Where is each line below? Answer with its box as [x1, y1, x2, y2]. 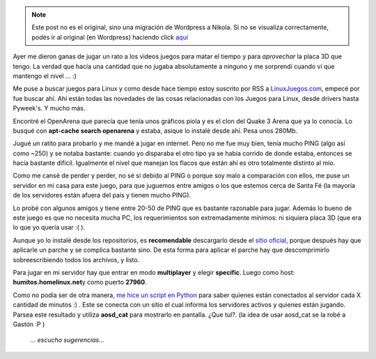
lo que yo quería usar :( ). [13, 223, 86, 232]
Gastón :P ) [13, 320, 45, 328]
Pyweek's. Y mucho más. [13, 104, 86, 113]
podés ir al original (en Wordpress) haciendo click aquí [31, 33, 188, 41]
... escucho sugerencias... [30, 336, 104, 344]
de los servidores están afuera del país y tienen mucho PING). [13, 191, 191, 200]
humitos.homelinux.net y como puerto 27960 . [13, 278, 148, 287]
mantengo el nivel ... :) [13, 72, 77, 80]
